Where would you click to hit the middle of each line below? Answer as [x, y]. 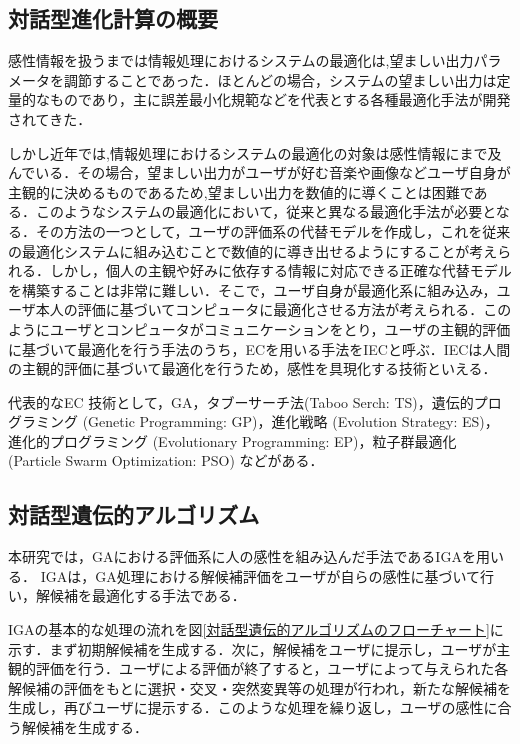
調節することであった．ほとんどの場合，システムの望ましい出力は [280, 79]
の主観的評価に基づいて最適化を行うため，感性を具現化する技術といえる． [252, 368]
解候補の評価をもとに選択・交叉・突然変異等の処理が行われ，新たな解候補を [260, 687]
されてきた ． [50, 118]
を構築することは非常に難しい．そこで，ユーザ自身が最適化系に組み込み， [252, 289]
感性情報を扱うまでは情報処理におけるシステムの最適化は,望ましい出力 [241, 60]
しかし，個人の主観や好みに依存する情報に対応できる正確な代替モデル [280, 270]
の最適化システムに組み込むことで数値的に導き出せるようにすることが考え [253, 250]
